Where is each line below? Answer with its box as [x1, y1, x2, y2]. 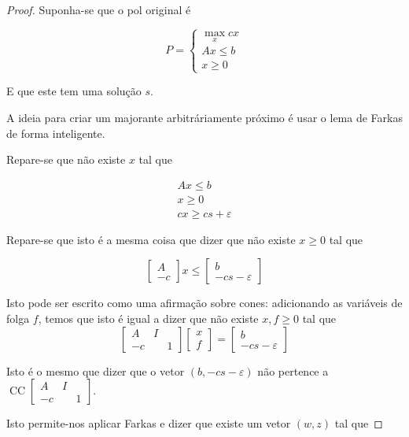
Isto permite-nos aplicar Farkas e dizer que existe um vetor [6, 415, 291, 431]
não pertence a [257, 362, 329, 379]
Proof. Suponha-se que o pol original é [6, 2, 191, 17]
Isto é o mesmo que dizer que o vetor [6, 362, 185, 379]
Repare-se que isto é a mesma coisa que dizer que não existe [6, 231, 296, 247]
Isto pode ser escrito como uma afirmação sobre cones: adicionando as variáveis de [6, 294, 403, 311]
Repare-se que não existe [6, 151, 126, 168]
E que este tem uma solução [6, 83, 142, 99]
